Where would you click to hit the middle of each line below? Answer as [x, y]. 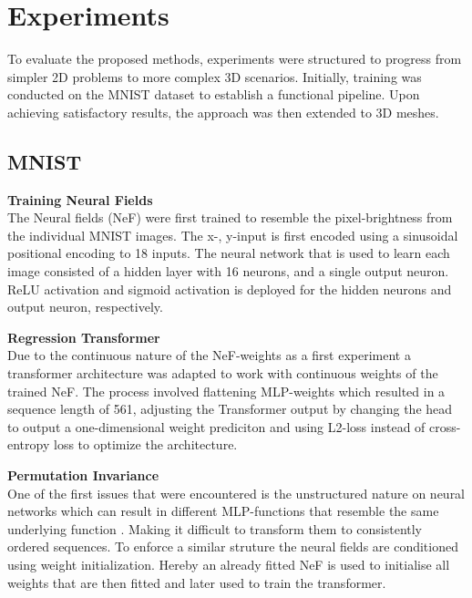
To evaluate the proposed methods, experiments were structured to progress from [235, 59]
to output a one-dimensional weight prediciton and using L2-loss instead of [216, 426]
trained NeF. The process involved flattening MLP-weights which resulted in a [226, 391]
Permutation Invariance [83, 475]
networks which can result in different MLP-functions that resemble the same [223, 511]
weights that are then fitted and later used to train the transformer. [197, 582]
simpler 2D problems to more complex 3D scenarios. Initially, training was [215, 76]
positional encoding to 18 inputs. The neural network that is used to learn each [229, 253]
